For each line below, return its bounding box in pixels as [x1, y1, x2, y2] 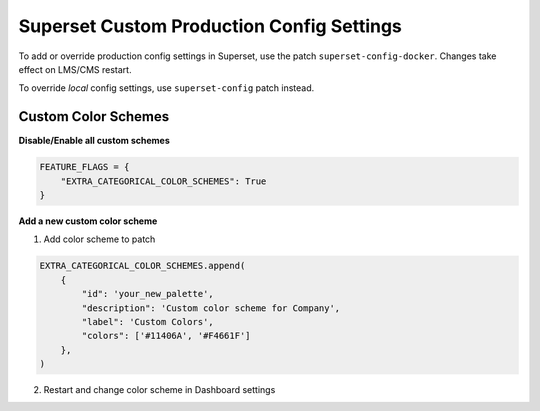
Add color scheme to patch [43, 233, 156, 245]
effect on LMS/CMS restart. [18, 63, 132, 75]
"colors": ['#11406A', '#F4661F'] [81, 330, 251, 342]
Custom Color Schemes [18, 108, 170, 125]
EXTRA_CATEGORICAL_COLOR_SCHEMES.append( [39, 260, 246, 272]
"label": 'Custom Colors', [81, 316, 214, 327]
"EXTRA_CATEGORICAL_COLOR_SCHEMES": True [60, 175, 267, 187]
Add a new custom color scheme [18, 215, 158, 227]
